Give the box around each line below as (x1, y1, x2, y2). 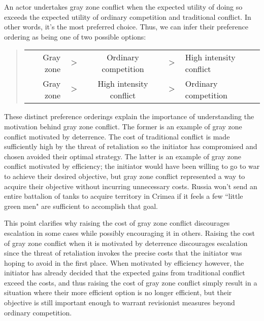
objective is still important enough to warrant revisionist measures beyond (4, 297, 235, 308)
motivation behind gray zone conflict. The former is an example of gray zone (4, 121, 242, 131)
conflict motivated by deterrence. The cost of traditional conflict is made (4, 131, 230, 141)
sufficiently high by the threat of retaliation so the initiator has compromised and (4, 141, 257, 152)
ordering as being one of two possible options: (4, 31, 146, 42)
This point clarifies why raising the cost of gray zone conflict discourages (4, 218, 230, 228)
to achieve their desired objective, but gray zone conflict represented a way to (4, 170, 245, 181)
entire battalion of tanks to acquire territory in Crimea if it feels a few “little (4, 191, 243, 201)
